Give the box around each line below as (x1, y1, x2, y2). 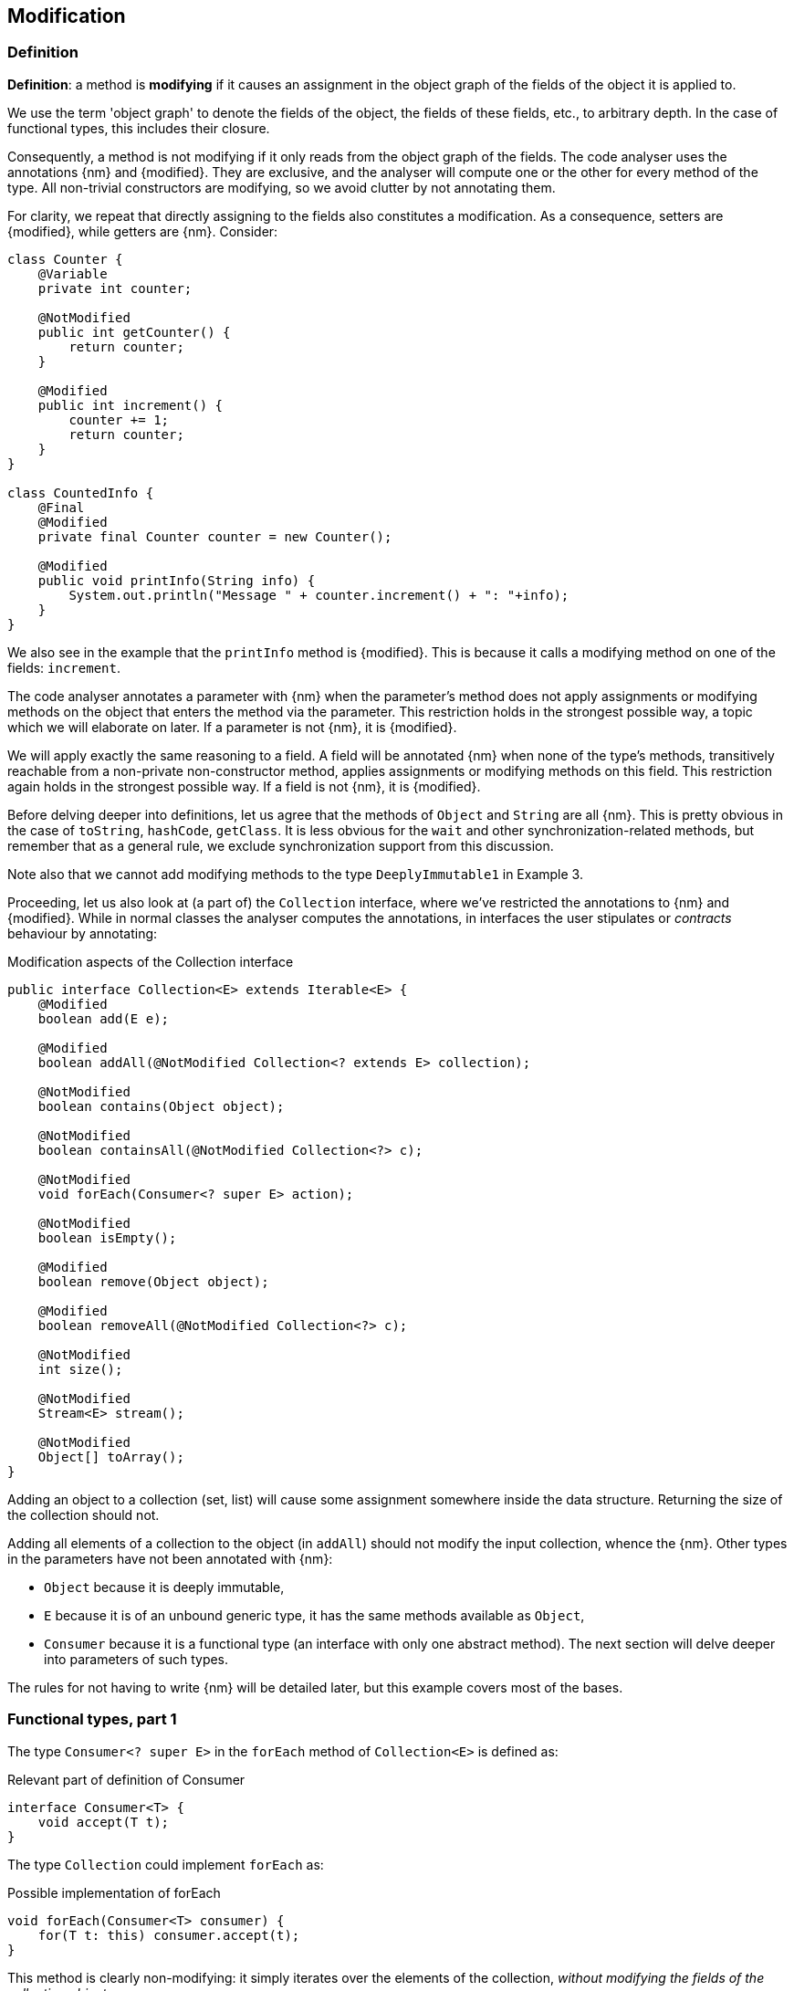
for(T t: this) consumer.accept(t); (37, 1927, 300, 1943)
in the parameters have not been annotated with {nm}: (7, 1550, 333, 1567)
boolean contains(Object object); (37, 1098, 285, 1114)
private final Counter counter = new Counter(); (37, 529, 392, 544)
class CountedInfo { (7, 485, 154, 500)
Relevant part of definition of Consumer (7, 1771, 246, 1787)
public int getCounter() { (37, 324, 231, 340)
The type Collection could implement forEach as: (7, 1856, 324, 1872)
